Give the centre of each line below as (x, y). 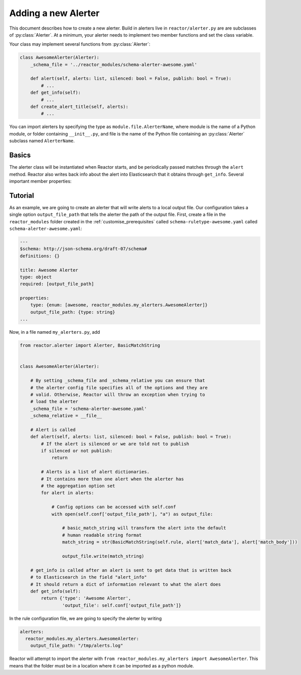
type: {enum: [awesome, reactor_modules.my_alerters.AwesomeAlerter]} (119, 305)
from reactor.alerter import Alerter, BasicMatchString (90, 346)
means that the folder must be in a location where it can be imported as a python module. (102, 665)
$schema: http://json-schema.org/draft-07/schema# (84, 249)
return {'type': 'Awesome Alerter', (86, 598)
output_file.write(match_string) (103, 556)
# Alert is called (53, 430)
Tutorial (22, 195)
